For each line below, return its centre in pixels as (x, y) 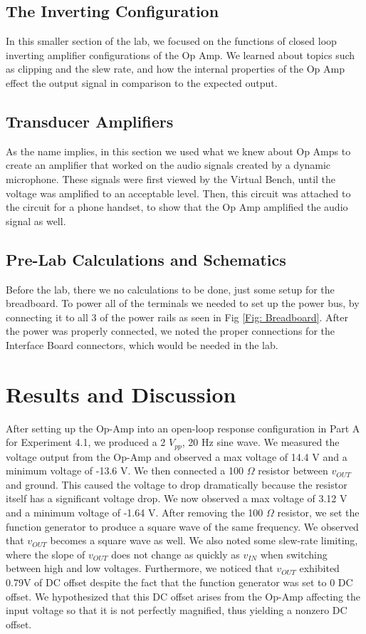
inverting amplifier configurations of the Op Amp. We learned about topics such (181, 54)
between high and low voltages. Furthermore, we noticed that (140, 568)
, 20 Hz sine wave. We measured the (261, 442)
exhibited (319, 568)
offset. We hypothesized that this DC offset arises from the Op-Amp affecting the (183, 596)
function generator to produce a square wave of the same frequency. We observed (182, 526)
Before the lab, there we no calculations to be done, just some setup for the (170, 289)
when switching (294, 554)
